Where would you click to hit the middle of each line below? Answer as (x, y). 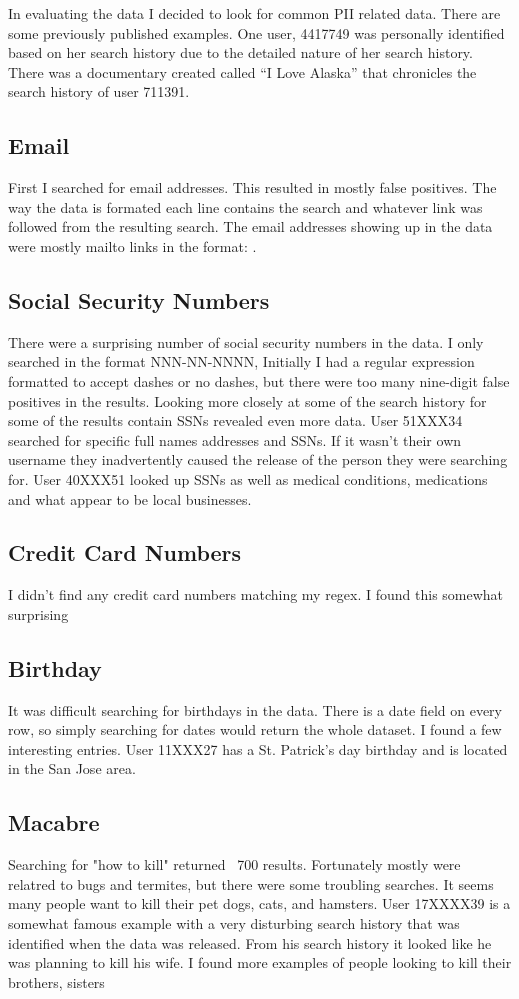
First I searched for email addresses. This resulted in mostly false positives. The (252, 187)
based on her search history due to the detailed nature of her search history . (241, 52)
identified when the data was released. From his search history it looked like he (250, 942)
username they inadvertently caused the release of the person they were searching (258, 459)
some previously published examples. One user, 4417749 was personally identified (256, 32)
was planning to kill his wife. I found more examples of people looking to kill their (260, 962)
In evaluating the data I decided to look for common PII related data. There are (254, 13)
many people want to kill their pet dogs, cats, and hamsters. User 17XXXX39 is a (259, 903)
